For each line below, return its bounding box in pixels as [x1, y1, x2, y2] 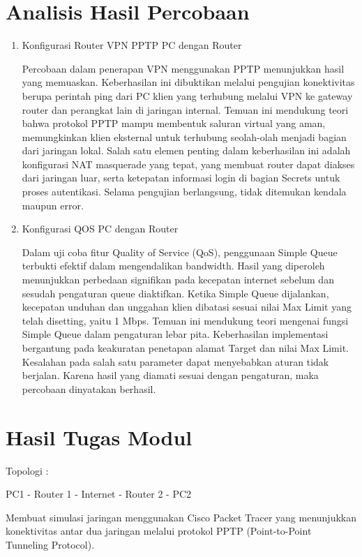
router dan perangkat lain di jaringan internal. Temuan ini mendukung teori [22, 102, 349, 117]
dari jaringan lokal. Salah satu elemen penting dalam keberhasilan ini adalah [22, 143, 351, 158]
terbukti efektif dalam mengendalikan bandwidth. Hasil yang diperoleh [22, 258, 325, 273]
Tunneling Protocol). [6, 537, 95, 551]
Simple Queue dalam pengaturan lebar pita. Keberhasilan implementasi [22, 327, 329, 341]
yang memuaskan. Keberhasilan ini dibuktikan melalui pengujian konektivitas [22, 75, 355, 89]
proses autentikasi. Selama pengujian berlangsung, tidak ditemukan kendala [22, 184, 347, 199]
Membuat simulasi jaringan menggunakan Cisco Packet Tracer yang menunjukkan [6, 510, 357, 524]
